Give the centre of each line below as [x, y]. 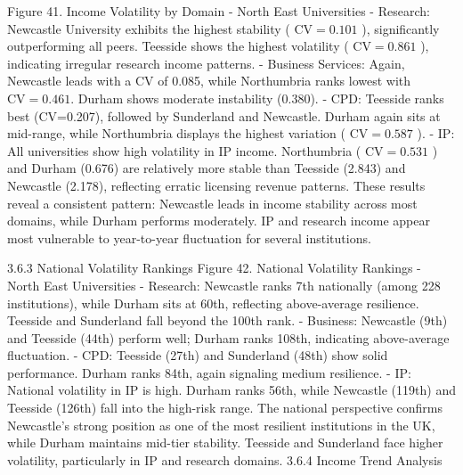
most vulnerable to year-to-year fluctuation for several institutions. [189, 237]
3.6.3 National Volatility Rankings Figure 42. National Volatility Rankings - [214, 268]
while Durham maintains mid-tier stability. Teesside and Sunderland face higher [225, 442]
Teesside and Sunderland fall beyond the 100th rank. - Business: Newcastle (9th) [227, 320]
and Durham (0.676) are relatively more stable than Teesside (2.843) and [207, 168]
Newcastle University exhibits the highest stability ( [149, 28]
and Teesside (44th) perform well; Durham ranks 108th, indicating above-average [228, 337]
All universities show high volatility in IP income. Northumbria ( [184, 150]
